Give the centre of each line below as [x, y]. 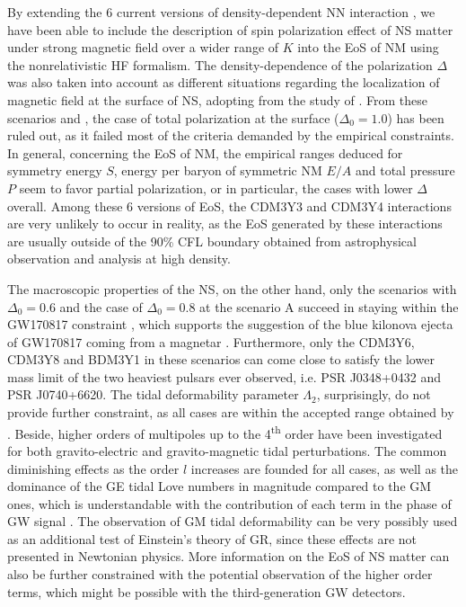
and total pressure [405, 170]
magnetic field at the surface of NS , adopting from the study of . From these [218, 99]
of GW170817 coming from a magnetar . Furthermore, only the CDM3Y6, [211, 341]
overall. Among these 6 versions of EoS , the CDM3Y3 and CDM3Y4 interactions [229, 205]
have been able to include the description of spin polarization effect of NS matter [230, 29]
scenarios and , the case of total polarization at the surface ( [173, 117]
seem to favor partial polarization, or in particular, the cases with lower [216, 187]
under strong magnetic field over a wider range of [143, 47]
